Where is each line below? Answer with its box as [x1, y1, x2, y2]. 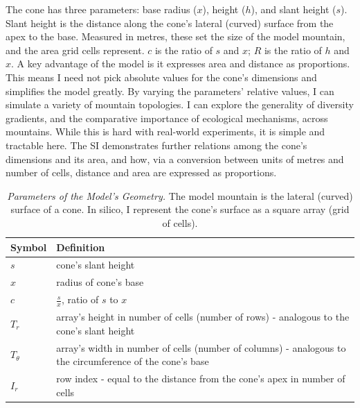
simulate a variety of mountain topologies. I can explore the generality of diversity [6, 97, 354, 112]
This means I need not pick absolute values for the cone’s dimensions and [6, 69, 317, 84]
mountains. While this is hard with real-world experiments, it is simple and [6, 124, 325, 139]
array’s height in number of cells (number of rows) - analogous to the [56, 309, 350, 324]
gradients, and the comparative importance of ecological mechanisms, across [6, 110, 328, 125]
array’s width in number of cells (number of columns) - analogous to [56, 340, 346, 355]
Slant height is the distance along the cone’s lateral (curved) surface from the [6, 15, 334, 30]
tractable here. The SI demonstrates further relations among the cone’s [6, 137, 307, 152]
